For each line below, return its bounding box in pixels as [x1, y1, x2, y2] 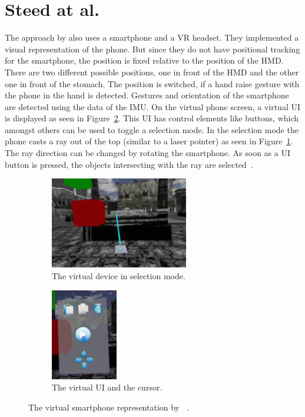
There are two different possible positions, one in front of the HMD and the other [5, 65, 299, 78]
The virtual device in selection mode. [52, 270, 185, 282]
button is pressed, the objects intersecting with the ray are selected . [5, 158, 253, 170]
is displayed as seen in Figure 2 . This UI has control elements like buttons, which [5, 112, 299, 124]
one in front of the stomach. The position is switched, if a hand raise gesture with [5, 77, 300, 90]
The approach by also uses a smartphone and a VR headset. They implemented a [5, 31, 299, 44]
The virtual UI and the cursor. [52, 381, 163, 393]
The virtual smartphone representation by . [28, 401, 189, 413]
